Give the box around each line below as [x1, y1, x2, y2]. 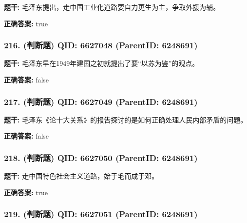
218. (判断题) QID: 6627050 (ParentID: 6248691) [4, 151, 198, 163]
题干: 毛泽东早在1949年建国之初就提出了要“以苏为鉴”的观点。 [4, 58, 199, 68]
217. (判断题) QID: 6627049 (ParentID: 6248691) [4, 95, 198, 107]
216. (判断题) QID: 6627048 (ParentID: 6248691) [4, 39, 198, 51]
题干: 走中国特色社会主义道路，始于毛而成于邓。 [4, 171, 159, 181]
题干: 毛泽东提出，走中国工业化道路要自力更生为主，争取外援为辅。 [4, 2, 220, 12]
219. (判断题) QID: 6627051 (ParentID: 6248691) [4, 208, 198, 220]
